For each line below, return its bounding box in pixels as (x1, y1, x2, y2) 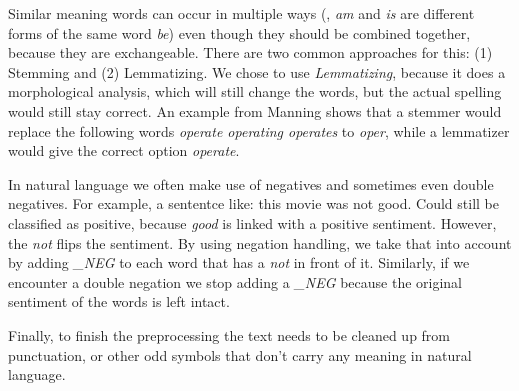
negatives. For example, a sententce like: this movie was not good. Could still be (8, 193, 499, 214)
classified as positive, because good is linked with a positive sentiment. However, (8, 212, 497, 233)
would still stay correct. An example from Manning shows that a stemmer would (8, 100, 502, 121)
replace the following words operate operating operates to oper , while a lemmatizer (8, 120, 510, 141)
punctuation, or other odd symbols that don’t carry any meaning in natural (8, 344, 472, 365)
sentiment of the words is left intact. (8, 291, 230, 312)
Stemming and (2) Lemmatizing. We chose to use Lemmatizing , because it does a (8, 61, 506, 82)
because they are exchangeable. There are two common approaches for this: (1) (8, 42, 493, 63)
